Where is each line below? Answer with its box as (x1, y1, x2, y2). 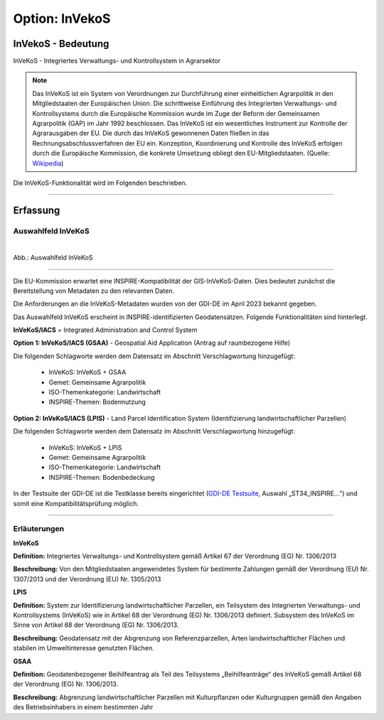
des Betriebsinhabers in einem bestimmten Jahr (13, 703, 154, 711)
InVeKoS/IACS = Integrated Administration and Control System (13, 326, 198, 334)
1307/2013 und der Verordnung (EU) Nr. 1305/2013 (13, 574, 161, 583)
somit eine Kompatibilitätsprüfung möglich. (13, 499, 139, 507)
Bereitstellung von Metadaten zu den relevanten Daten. (13, 286, 174, 295)
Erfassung (13, 204, 60, 216)
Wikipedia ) (32, 158, 64, 167)
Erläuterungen (13, 524, 64, 534)
